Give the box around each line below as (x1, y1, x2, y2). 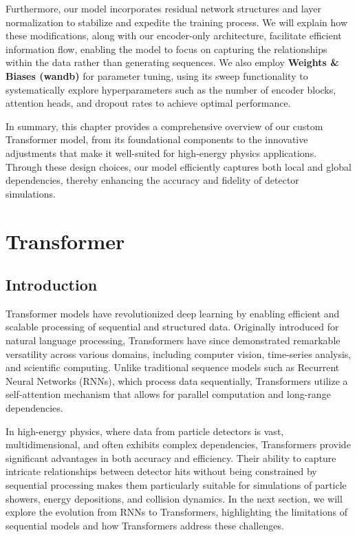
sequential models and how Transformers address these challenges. (6, 518, 284, 532)
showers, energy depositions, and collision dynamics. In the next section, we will (6, 491, 343, 505)
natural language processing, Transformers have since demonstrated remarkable (6, 333, 340, 348)
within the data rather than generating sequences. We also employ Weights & (6, 55, 339, 70)
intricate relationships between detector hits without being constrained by (6, 464, 317, 478)
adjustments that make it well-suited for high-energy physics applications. (6, 145, 317, 160)
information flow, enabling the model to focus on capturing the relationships (6, 41, 327, 56)
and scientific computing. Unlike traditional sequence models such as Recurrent (6, 360, 340, 375)
